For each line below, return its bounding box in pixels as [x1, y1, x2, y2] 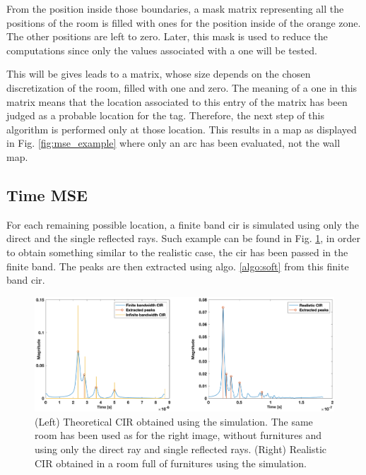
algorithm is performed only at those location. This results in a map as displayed [6, 121, 357, 136]
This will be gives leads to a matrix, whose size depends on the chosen [6, 66, 311, 81]
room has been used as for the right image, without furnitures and [35, 428, 322, 443]
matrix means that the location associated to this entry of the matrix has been [6, 94, 348, 109]
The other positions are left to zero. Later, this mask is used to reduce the [6, 29, 328, 44]
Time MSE [6, 184, 88, 205]
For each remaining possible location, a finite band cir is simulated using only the [6, 217, 359, 232]
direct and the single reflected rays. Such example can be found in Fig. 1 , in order [6, 231, 361, 246]
